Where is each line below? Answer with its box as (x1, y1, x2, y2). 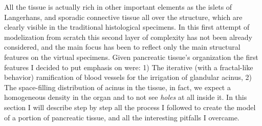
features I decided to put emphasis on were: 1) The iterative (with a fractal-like (4, 61, 253, 72)
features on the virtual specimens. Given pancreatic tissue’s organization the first (4, 51, 258, 62)
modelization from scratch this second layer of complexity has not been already (4, 31, 253, 42)
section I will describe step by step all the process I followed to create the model (4, 101, 256, 112)
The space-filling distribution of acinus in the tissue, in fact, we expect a (4, 81, 231, 92)
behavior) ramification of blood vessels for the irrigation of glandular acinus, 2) (4, 72, 252, 82)
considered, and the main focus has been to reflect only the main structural (4, 41, 241, 52)
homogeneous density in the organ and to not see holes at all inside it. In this (4, 92, 247, 102)
